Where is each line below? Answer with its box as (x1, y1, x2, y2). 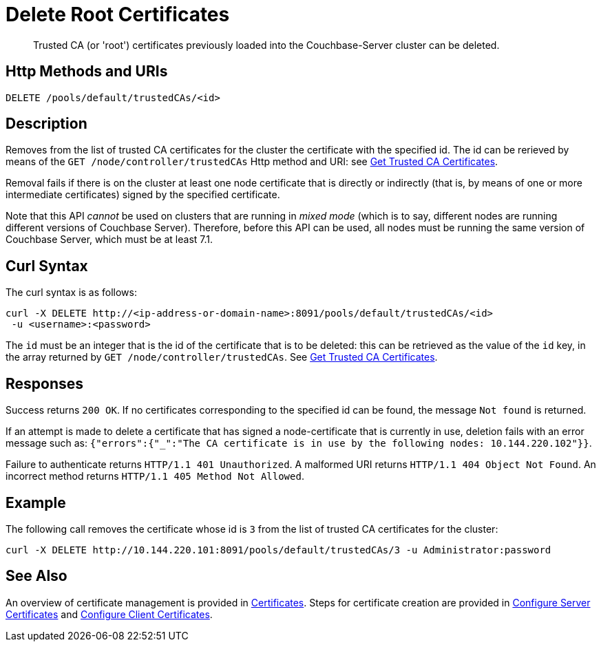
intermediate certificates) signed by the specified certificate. (6, 189, 280, 201)
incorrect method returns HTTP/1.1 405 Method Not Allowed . (6, 470, 304, 482)
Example (6, 494, 66, 511)
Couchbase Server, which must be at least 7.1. (6, 233, 213, 246)
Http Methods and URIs (6, 63, 168, 81)
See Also (6, 567, 67, 585)
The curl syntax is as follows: (6, 286, 138, 299)
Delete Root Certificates (6, 3, 230, 26)
